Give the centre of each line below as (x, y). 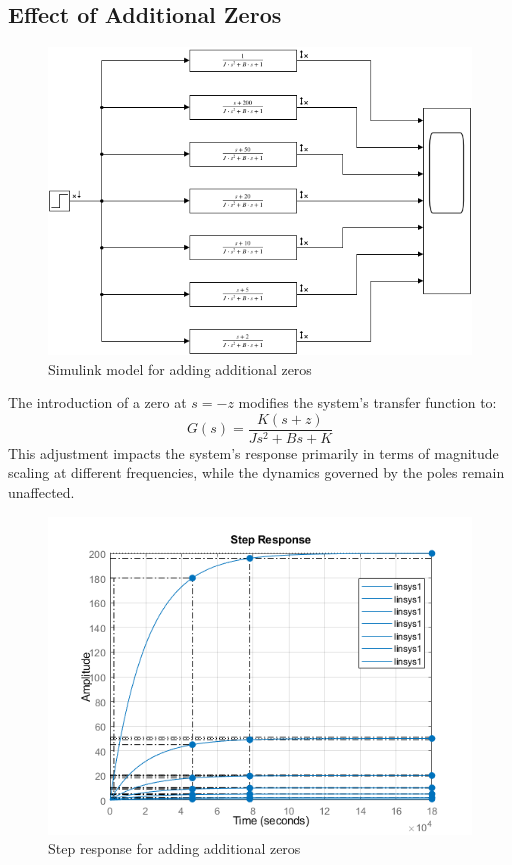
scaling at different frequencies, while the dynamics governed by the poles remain (256, 472)
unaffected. (41, 492)
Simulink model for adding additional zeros (180, 368)
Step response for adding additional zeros (174, 848)
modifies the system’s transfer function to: (367, 402)
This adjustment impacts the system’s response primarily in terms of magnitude (253, 452)
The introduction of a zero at (97, 402)
